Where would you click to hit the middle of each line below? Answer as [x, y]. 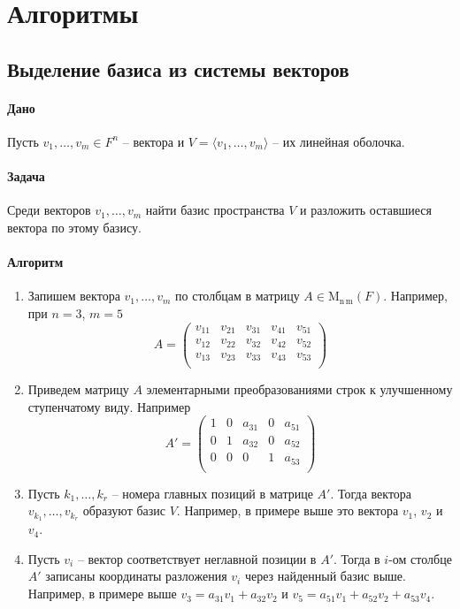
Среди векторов [49, 210]
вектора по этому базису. [74, 227]
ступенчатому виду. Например [109, 406]
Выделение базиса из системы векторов [178, 69]
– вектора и [153, 141]
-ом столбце [420, 558]
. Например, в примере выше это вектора [287, 510]
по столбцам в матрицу [238, 296]
